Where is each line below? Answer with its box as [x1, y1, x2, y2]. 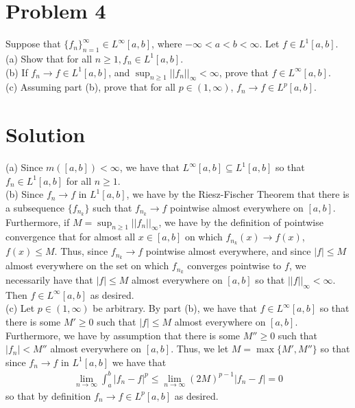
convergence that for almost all [5, 229, 136, 244]
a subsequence [5, 200, 65, 214]
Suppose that [5, 36, 61, 51]
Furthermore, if [5, 214, 70, 229]
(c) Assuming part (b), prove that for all [5, 80, 176, 94]
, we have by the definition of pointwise [158, 214, 323, 229]
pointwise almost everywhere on [170, 200, 304, 214]
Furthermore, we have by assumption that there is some [5, 328, 241, 342]
